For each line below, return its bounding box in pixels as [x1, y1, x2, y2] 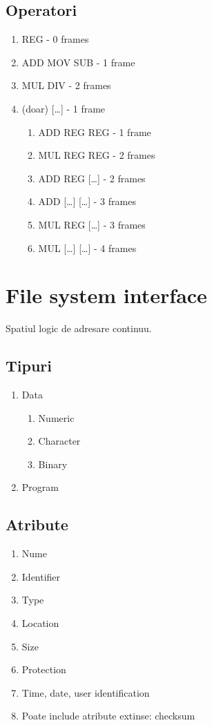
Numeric [38, 410, 75, 425]
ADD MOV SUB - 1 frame [21, 55, 135, 69]
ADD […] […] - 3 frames [38, 194, 136, 209]
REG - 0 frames [21, 32, 89, 46]
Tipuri [6, 355, 52, 376]
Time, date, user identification [21, 685, 150, 699]
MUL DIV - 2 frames [21, 78, 111, 93]
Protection [21, 662, 66, 677]
